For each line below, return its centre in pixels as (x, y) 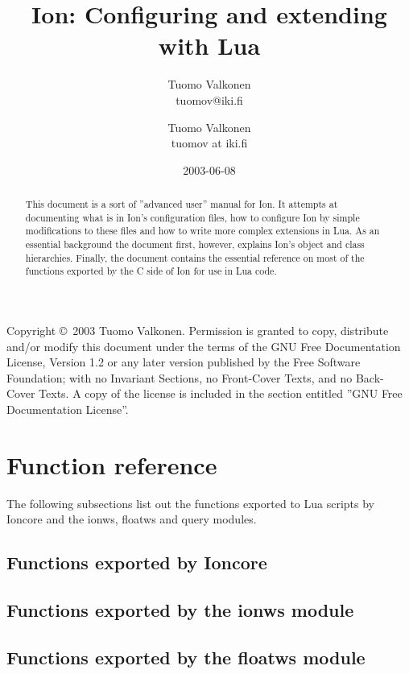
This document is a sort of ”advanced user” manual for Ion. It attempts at (182, 204)
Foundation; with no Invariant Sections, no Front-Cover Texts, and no (180, 377)
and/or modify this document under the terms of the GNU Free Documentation (204, 346)
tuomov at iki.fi (209, 143)
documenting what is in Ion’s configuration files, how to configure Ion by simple (192, 217)
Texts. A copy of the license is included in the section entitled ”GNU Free (221, 393)
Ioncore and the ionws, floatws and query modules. (132, 519)
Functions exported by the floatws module (186, 657)
